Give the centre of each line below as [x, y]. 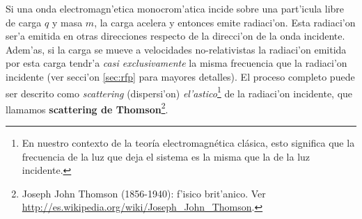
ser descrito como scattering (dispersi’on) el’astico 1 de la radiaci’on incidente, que [179, 92]
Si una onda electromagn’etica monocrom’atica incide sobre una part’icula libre [175, 8]
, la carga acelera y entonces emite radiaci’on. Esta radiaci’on [225, 22]
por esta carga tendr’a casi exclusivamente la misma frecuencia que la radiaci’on [176, 63]
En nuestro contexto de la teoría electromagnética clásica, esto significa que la [188, 143]
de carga [24, 22]
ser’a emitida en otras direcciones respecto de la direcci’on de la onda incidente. [175, 36]
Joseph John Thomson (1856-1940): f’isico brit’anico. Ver [144, 193]
